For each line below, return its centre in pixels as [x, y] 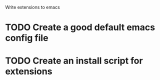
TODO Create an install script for [74, 61]
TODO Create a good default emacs [80, 27]
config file [27, 38]
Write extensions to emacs [32, 7]
